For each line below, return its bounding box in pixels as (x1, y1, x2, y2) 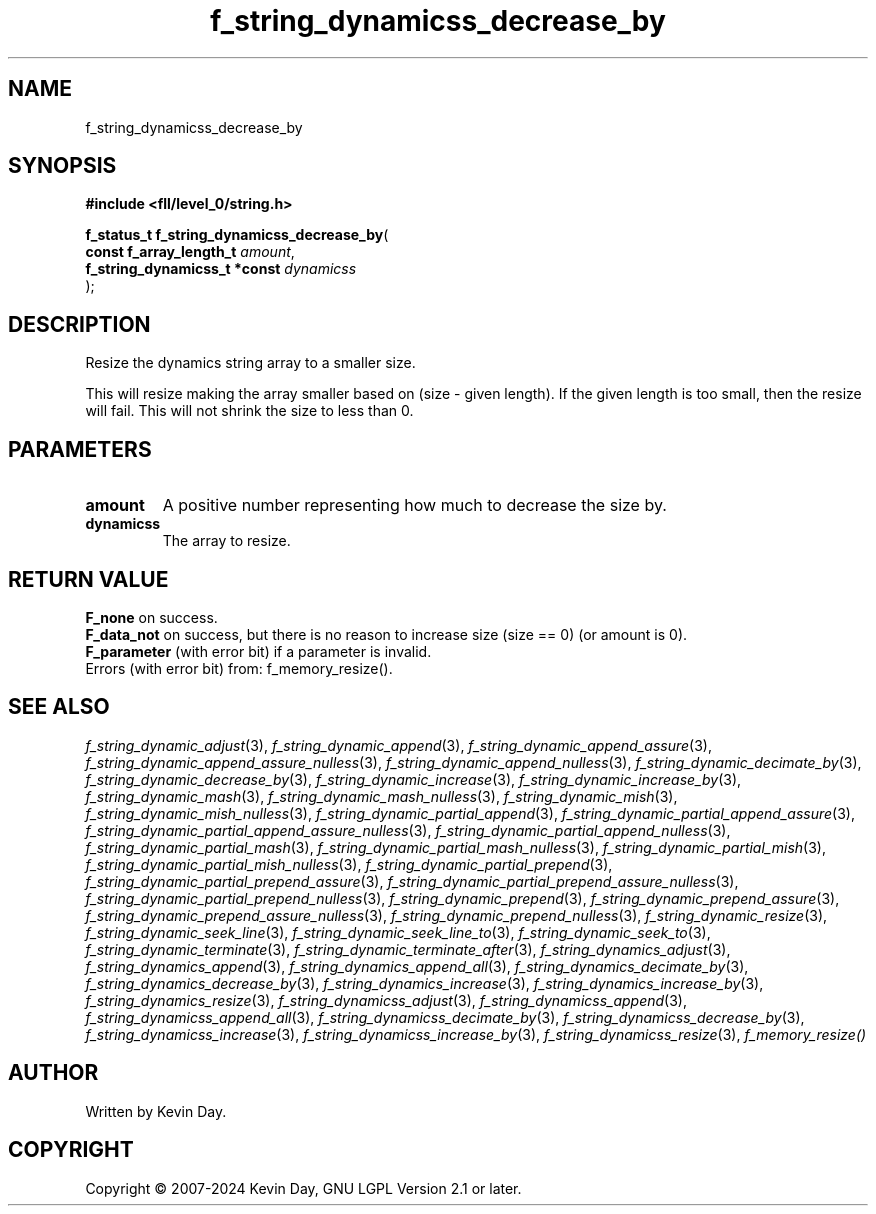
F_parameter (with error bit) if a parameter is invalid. (85, 642, 432, 660)
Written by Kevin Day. (85, 1102, 227, 1120)
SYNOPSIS (8, 153, 117, 179)
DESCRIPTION (8, 311, 151, 337)
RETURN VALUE (8, 566, 169, 592)
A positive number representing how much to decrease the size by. (162, 495, 667, 516)
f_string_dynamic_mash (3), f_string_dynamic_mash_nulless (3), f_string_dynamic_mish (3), (85, 787, 678, 805)
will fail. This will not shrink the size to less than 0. (85, 402, 414, 420)
